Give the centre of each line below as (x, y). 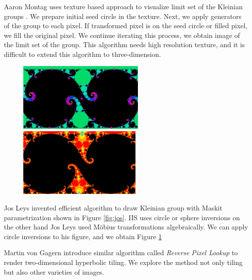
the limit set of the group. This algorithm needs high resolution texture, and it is (125, 44)
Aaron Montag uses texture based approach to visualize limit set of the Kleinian (123, 6)
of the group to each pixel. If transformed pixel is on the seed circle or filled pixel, (126, 26)
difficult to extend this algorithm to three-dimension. (83, 54)
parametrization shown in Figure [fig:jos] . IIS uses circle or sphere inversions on (122, 217)
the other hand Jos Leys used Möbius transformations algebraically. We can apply (126, 227)
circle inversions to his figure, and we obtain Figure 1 (83, 236)
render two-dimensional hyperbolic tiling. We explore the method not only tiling (123, 262)
